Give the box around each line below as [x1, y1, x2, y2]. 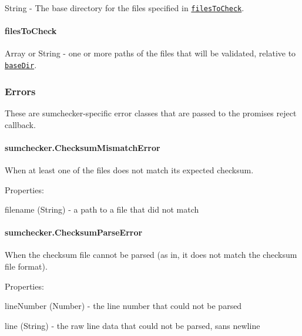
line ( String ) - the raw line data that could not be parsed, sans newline [5, 319, 260, 331]
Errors [5, 83, 36, 98]
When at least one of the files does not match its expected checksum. [5, 163, 254, 176]
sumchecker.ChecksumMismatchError [5, 141, 160, 153]
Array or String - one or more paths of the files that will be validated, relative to [5, 47, 296, 59]
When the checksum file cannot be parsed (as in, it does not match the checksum [5, 248, 297, 261]
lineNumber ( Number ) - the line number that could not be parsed [5, 300, 242, 312]
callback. [5, 118, 36, 130]
